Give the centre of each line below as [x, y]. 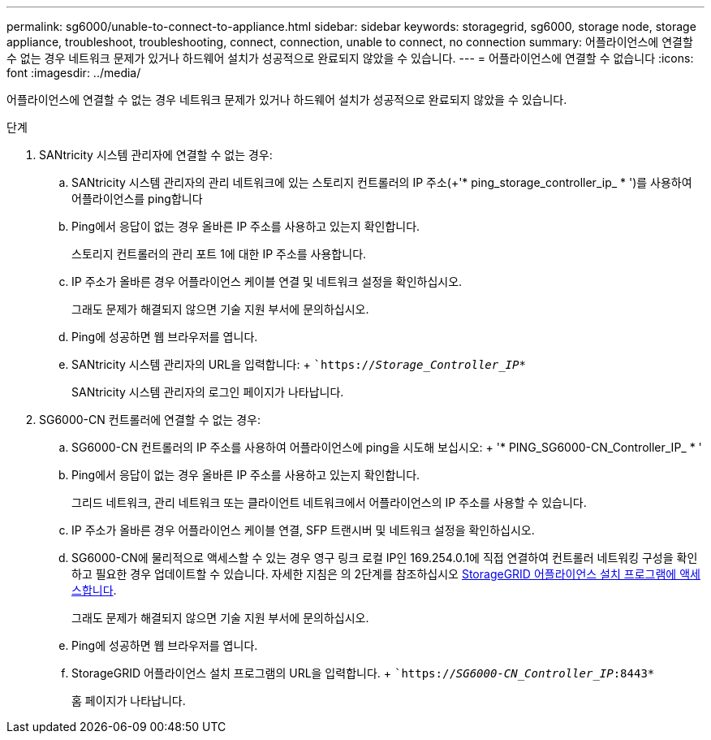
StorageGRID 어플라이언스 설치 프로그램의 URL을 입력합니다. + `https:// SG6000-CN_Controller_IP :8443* [363, 673]
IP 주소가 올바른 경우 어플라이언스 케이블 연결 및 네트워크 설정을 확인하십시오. [267, 281]
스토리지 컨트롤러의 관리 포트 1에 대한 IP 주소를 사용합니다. [219, 254]
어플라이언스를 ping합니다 [137, 199]
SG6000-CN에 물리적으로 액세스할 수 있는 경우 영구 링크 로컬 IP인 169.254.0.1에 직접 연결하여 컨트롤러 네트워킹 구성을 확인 [385, 558]
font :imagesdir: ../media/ [74, 73]
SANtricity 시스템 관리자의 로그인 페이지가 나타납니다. [208, 392]
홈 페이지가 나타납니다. [129, 701]
